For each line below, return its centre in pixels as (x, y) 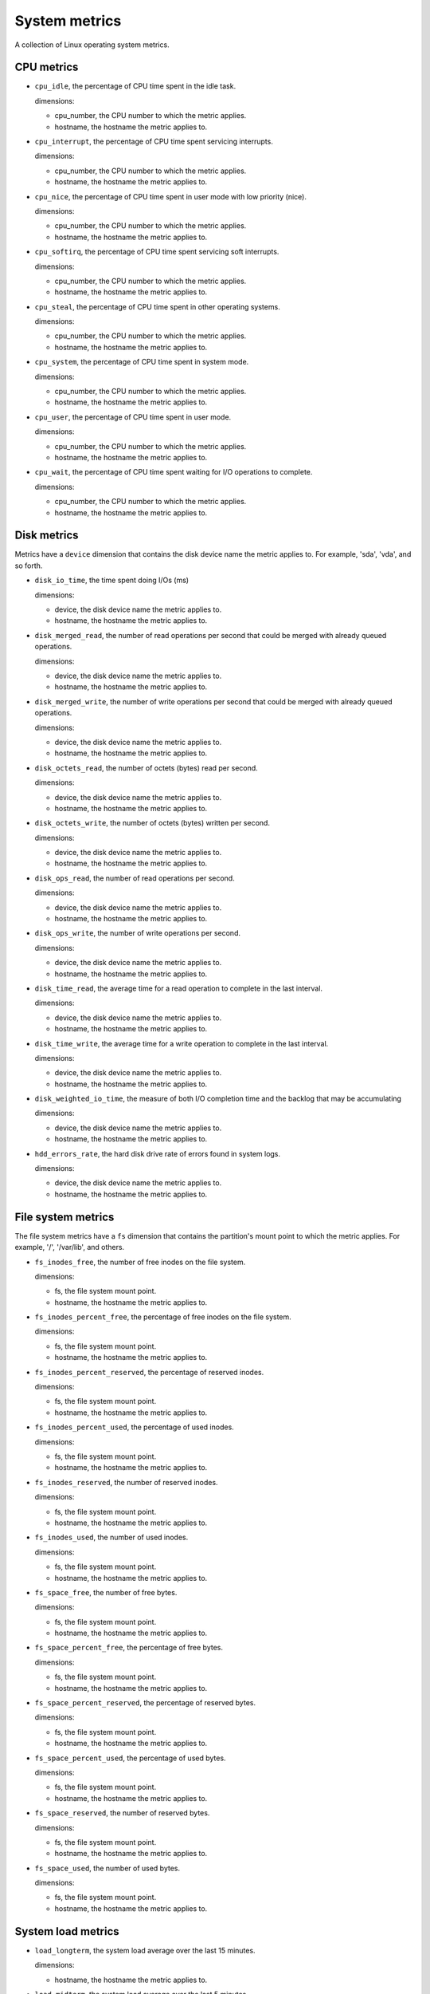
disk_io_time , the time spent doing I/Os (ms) (112, 580)
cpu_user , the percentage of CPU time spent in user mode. (133, 417)
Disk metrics (47, 536)
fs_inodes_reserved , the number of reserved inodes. (126, 1482)
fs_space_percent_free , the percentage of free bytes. (129, 1648)
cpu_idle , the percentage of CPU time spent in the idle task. (135, 86)
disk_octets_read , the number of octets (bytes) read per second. (146, 768)
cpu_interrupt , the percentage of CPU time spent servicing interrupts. (154, 142)
